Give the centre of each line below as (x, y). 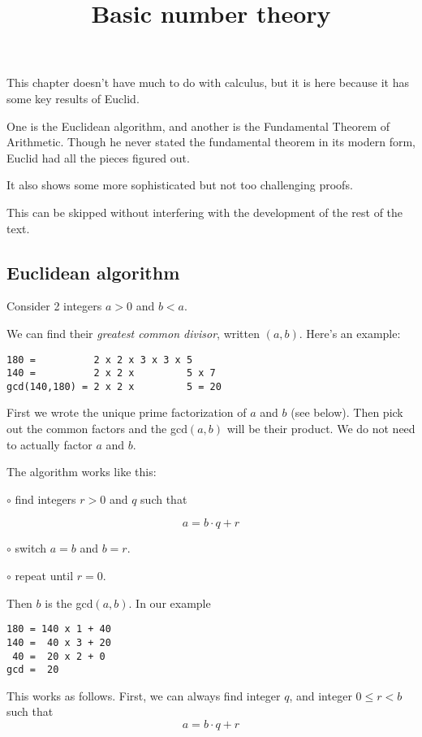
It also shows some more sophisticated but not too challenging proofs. (180, 185)
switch (31, 548)
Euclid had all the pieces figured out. (98, 157)
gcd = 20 (33, 670)
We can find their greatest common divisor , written (133, 333)
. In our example (170, 603)
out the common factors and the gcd (97, 429)
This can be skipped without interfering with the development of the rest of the (205, 212)
